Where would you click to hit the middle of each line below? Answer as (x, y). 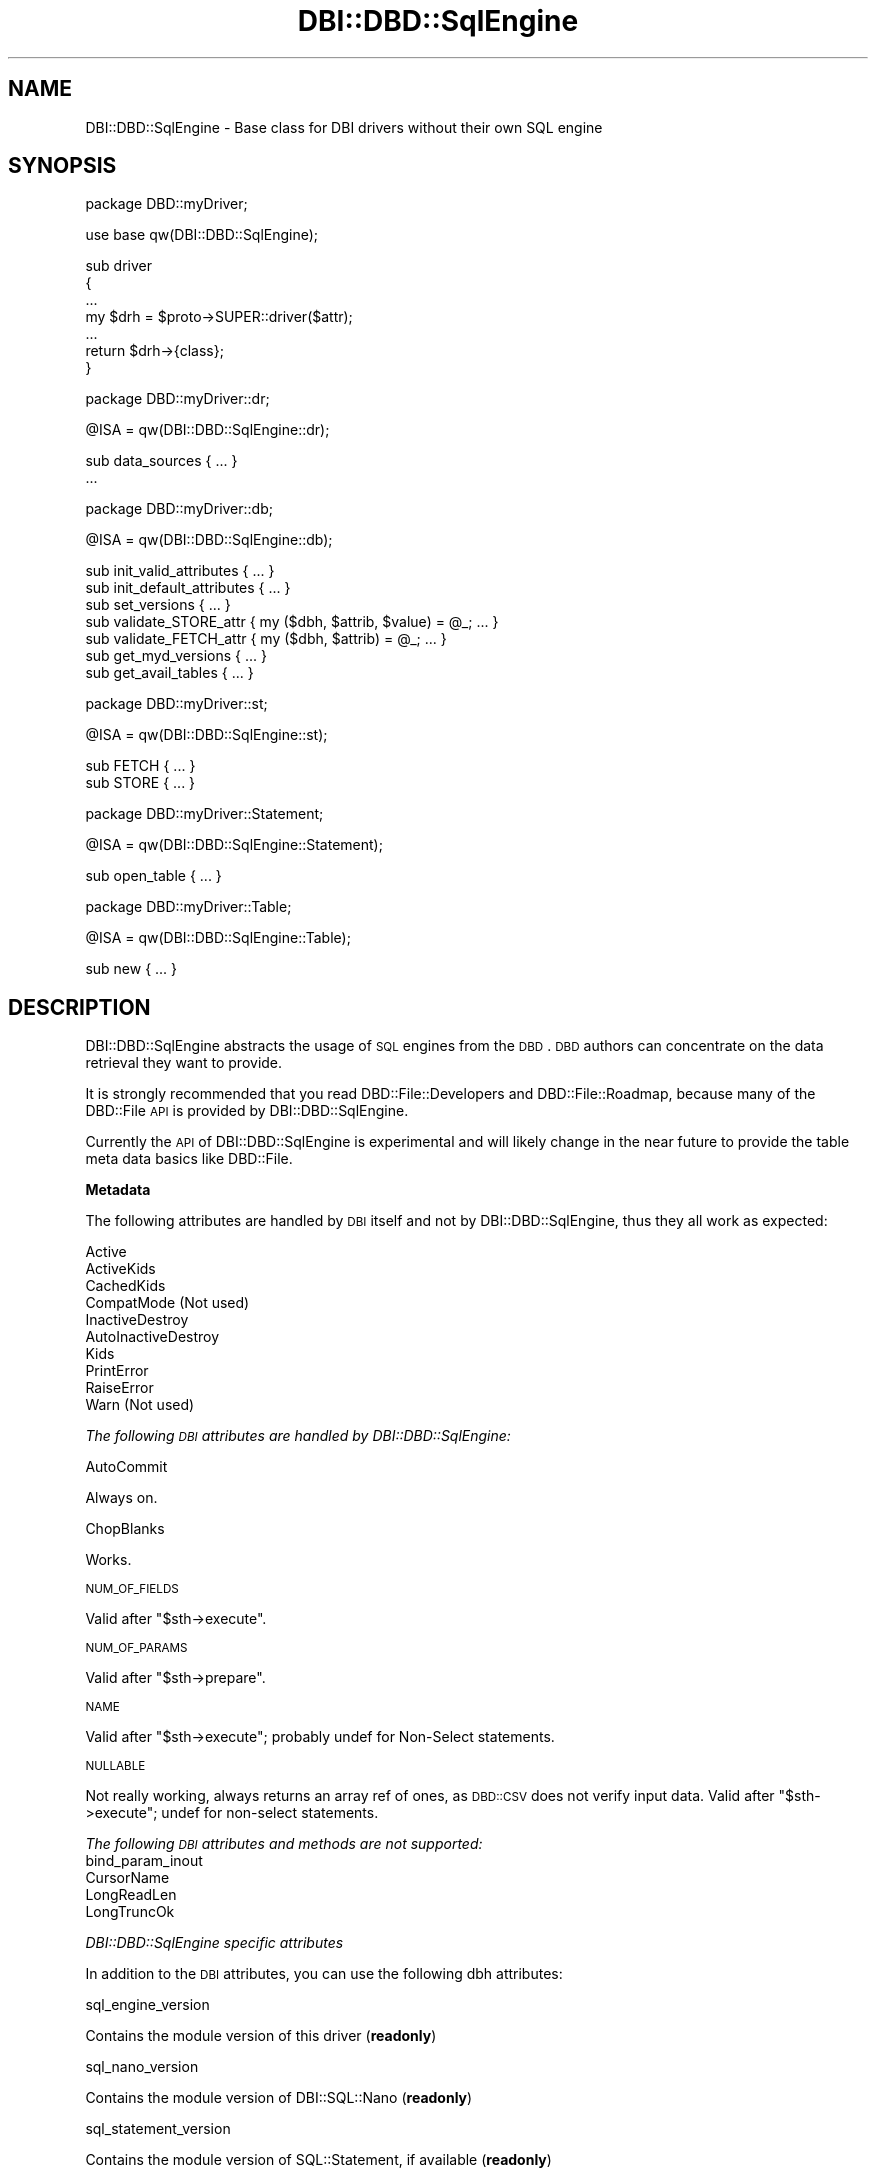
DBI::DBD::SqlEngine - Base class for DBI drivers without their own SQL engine (344, 127)
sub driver (118, 266)
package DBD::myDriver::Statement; (204, 814)
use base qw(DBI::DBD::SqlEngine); (202, 235)
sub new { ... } (131, 969)
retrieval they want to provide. (184, 1063)
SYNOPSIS (62, 166)
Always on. (121, 1498)
